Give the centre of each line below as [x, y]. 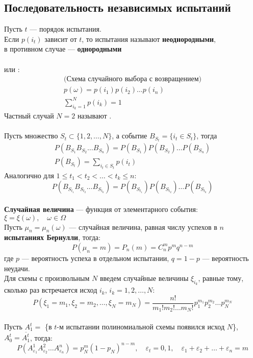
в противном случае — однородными [63, 49]
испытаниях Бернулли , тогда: [52, 237]
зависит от [61, 39]
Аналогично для [29, 175]
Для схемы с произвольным [47, 278]
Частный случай [29, 115]
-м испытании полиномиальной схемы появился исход [141, 327]
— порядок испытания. [66, 29]
